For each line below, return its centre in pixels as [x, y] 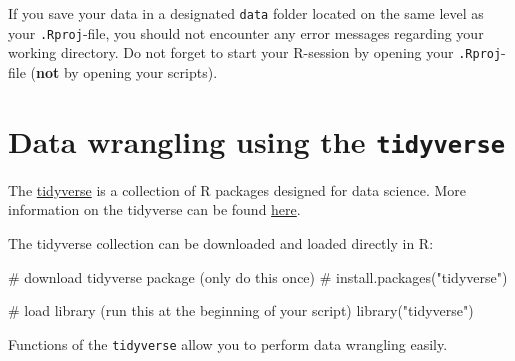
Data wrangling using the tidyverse [257, 140]
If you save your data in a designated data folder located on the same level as [246, 13]
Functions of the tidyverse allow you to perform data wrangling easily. [228, 343]
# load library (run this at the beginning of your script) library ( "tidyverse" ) [241, 310]
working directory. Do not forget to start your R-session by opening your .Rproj [255, 52]
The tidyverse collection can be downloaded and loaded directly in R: [221, 243]
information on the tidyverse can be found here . [154, 209]
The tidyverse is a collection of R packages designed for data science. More [237, 189]
